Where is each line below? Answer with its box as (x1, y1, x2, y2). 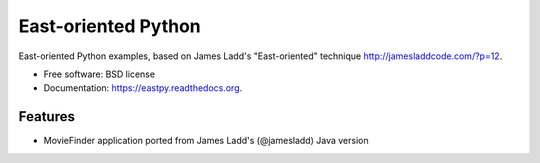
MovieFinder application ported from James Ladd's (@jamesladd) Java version (43, 135, 369, 147)
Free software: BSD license (43, 68, 155, 80)
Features (18, 108, 75, 125)
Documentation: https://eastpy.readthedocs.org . (43, 82, 243, 94)
